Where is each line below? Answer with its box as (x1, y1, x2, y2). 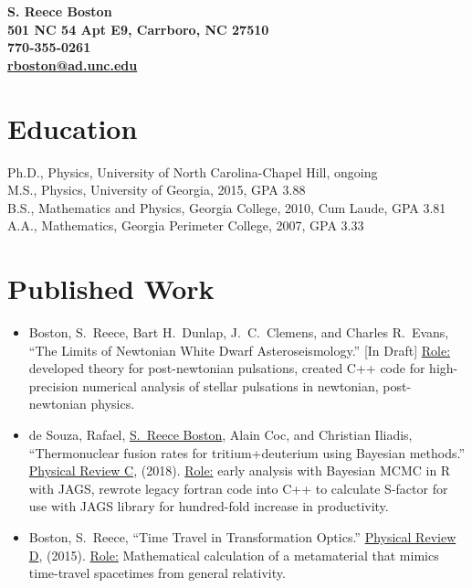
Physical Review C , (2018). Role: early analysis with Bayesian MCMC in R (28, 461, 451, 480)
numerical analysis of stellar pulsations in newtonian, (82, 376, 379, 395)
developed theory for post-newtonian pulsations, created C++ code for (28, 358, 425, 378)
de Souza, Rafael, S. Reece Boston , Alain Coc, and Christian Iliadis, (28, 424, 413, 444)
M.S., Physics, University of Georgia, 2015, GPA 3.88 (7, 180, 306, 199)
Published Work (7, 270, 215, 307)
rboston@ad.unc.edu (7, 55, 138, 74)
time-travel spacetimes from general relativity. (28, 563, 286, 583)
